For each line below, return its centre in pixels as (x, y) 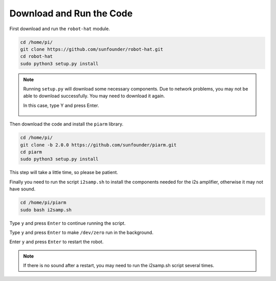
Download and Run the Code (71, 13)
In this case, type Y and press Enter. (61, 105)
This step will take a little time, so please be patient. (64, 172)
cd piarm (31, 152)
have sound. (22, 189)
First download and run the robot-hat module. (60, 29)
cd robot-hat (37, 57)
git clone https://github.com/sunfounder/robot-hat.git (92, 49)
